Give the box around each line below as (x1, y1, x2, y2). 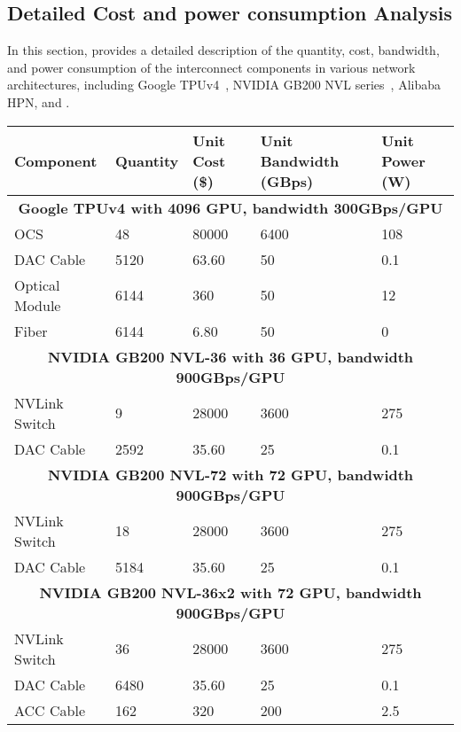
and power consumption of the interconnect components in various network (7, 58, 416, 76)
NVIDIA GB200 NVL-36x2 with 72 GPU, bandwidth (39, 581, 422, 603)
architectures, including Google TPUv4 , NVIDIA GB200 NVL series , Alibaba (7, 75, 441, 94)
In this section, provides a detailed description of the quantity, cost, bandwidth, (7, 41, 440, 59)
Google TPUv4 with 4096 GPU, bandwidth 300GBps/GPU (18, 197, 443, 218)
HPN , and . (7, 92, 70, 111)
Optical (14, 274, 60, 295)
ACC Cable (14, 699, 85, 720)
